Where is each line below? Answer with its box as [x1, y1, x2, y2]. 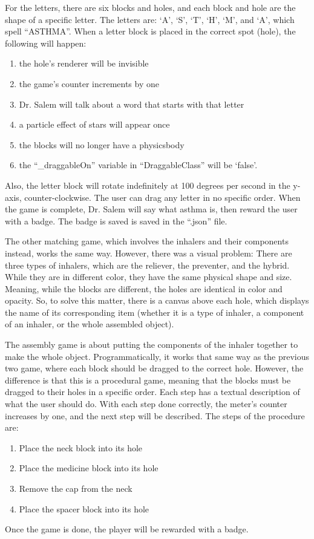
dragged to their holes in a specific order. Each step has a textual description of [5, 385, 300, 398]
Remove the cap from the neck [19, 482, 132, 494]
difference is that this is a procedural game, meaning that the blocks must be [5, 373, 291, 386]
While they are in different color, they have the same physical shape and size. [5, 270, 292, 283]
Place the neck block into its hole [19, 441, 143, 454]
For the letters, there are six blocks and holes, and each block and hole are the [5, 1, 296, 13]
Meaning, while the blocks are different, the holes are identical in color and [5, 282, 283, 295]
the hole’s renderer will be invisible [19, 57, 149, 70]
